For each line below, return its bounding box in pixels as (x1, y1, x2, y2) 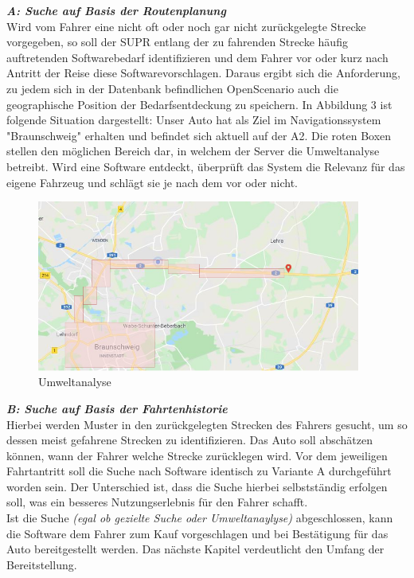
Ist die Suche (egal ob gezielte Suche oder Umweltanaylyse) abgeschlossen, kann (6, 510, 393, 526)
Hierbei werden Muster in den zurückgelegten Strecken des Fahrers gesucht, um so (6, 416, 408, 432)
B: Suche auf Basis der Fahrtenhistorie (6, 400, 228, 416)
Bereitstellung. (6, 556, 77, 572)
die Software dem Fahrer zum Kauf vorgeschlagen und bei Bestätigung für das (6, 525, 389, 541)
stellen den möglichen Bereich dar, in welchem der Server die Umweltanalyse (6, 143, 380, 159)
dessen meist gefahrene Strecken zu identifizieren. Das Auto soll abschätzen (6, 432, 373, 448)
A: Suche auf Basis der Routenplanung (6, 2, 226, 18)
